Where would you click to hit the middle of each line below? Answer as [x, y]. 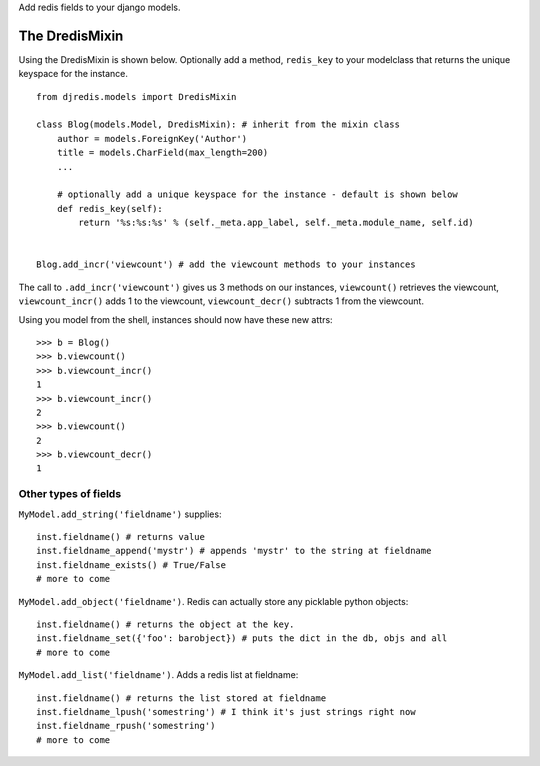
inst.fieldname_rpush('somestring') [126, 726]
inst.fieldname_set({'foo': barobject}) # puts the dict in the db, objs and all [242, 638]
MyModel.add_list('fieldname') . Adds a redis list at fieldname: [158, 675]
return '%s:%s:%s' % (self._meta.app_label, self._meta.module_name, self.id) [276, 223]
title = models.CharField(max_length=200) [162, 153]
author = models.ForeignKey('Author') [152, 138]
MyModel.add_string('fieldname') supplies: [120, 514]
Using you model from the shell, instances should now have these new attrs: [176, 319]
